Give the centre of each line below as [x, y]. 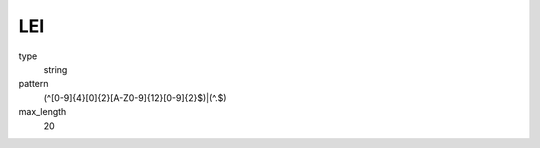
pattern [33, 84]
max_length [42, 112]
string [55, 69]
